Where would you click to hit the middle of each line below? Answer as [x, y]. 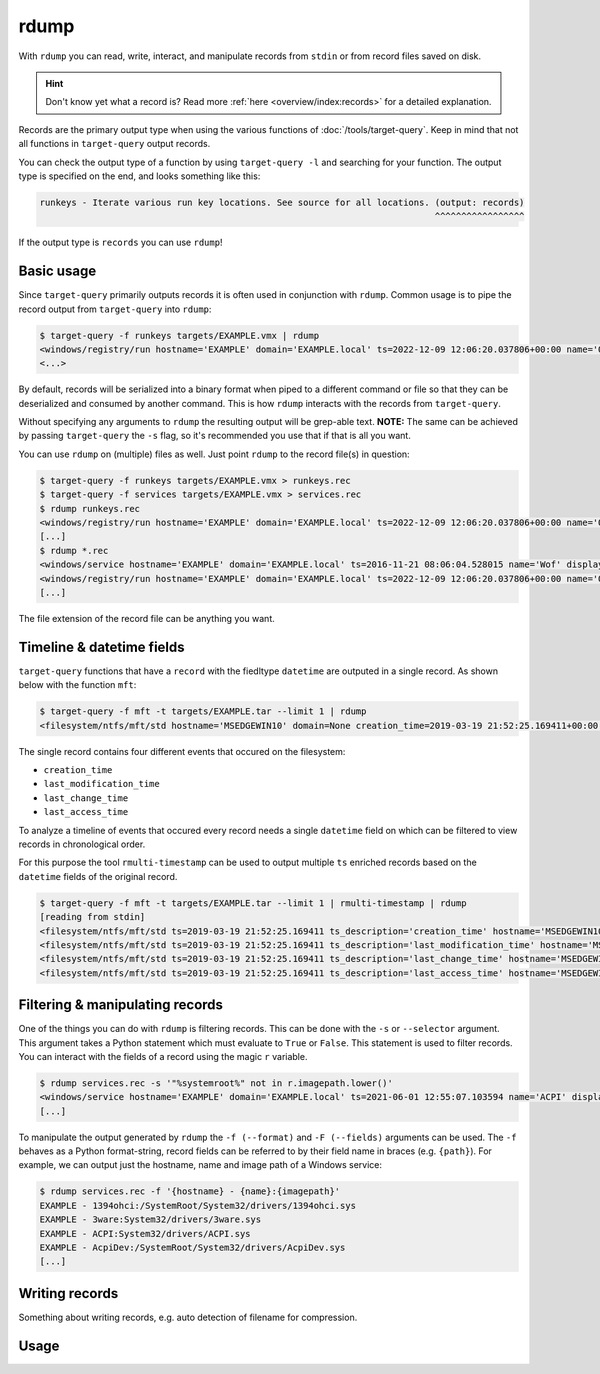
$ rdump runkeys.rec [89, 508]
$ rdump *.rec [74, 550]
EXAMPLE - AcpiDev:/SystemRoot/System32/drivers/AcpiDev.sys [192, 1248]
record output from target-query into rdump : [115, 309]
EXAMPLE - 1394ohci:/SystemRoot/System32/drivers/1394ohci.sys [198, 1205]
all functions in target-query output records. [114, 144]
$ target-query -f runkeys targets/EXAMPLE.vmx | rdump [179, 335]
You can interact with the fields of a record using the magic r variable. [163, 1056]
